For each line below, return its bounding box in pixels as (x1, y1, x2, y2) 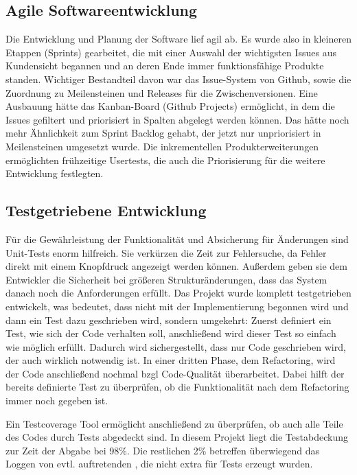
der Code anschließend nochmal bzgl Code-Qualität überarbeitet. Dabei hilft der (5, 366, 345, 380)
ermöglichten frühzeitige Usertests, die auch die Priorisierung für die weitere (5, 152, 325, 167)
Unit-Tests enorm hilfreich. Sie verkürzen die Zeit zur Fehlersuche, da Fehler (5, 245, 327, 259)
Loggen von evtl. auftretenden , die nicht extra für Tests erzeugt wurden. (5, 456, 313, 471)
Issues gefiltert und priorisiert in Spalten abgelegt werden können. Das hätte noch (5, 112, 349, 126)
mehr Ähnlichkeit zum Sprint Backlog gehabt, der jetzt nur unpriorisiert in (5, 126, 321, 140)
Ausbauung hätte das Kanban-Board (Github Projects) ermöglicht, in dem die (5, 99, 335, 113)
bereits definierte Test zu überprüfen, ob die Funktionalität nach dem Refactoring (5, 380, 349, 394)
